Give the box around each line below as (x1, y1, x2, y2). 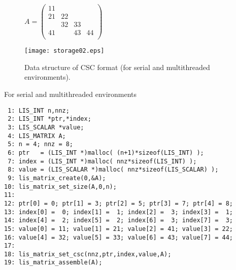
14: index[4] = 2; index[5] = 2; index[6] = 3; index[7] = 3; (4, 217, 233, 224)
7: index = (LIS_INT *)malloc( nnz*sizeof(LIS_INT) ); (8, 157, 197, 165)
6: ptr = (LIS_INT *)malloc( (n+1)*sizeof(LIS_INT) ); (8, 149, 204, 156)
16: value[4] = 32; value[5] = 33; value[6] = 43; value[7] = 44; (4, 233, 233, 241)
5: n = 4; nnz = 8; (8, 141, 74, 148)
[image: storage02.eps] (24, 47, 105, 55)
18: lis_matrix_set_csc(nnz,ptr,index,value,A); (4, 250, 172, 258)
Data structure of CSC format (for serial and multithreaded (24, 61, 210, 72)
